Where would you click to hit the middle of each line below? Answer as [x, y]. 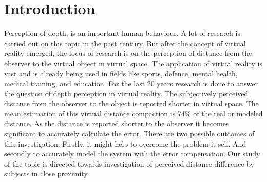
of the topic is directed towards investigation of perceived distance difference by [129, 163]
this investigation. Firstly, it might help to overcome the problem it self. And [125, 143]
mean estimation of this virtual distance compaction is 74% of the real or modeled [133, 113]
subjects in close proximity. [47, 174]
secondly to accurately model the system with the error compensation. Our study [132, 154]
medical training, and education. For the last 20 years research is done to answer [131, 83]
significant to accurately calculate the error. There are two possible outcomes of [129, 134]
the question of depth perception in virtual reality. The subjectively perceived [126, 93]
